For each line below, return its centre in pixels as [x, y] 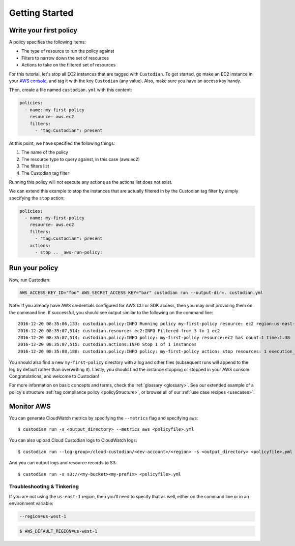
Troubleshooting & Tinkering [44, 486]
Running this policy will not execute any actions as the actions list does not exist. [91, 182]
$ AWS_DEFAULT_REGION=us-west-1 [59, 531]
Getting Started [41, 13]
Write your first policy [43, 30]
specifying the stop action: [37, 198]
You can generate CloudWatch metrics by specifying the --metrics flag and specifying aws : [104, 418]
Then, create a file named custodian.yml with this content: [71, 90]
